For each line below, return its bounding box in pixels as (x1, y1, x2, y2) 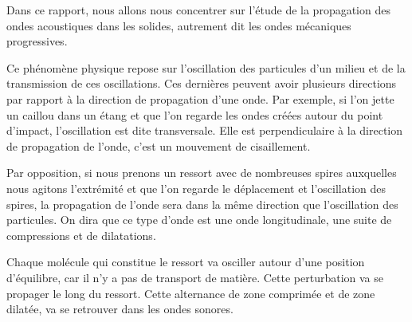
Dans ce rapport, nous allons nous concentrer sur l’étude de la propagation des (6, 2, 390, 18)
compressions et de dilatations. (6, 226, 156, 243)
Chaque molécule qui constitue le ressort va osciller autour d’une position (6, 253, 365, 270)
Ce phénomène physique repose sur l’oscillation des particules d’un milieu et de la (6, 59, 406, 76)
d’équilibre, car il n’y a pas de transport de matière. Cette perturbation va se (6, 269, 384, 285)
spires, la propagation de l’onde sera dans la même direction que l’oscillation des (6, 195, 398, 212)
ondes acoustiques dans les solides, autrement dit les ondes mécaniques (6, 17, 351, 33)
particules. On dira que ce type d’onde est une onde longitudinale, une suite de (6, 211, 392, 228)
